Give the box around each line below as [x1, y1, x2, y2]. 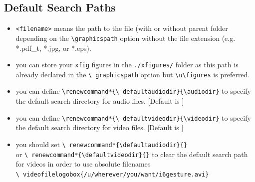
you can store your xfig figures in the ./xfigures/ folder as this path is [15, 59, 239, 70]
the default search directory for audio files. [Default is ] [15, 96, 184, 106]
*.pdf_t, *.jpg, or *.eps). [15, 42, 91, 53]
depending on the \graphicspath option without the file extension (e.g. [15, 32, 236, 43]
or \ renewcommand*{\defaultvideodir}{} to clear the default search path [15, 149, 248, 159]
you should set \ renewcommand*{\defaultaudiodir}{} [15, 139, 188, 149]
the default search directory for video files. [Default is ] [15, 122, 184, 133]
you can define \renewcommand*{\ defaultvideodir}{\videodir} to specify [15, 112, 251, 123]
